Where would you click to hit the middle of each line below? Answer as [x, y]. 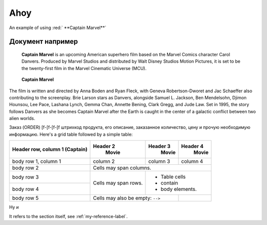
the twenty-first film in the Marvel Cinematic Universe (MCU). [84, 68]
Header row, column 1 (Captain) [50, 150]
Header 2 [104, 147]
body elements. [179, 189]
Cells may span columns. [122, 168]
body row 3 [25, 177]
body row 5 [25, 198]
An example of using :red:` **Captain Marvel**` [58, 28]
